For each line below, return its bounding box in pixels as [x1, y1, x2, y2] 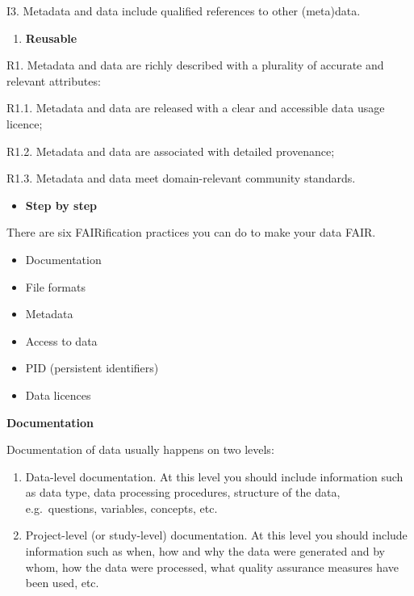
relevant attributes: [6, 72, 101, 89]
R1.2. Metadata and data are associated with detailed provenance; [6, 142, 335, 159]
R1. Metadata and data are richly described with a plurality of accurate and [6, 57, 384, 73]
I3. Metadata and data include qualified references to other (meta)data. [6, 2, 361, 19]
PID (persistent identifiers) [25, 359, 159, 376]
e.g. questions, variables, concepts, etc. [25, 499, 218, 516]
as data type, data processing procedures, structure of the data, [25, 484, 341, 501]
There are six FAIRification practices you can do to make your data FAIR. [6, 224, 376, 241]
